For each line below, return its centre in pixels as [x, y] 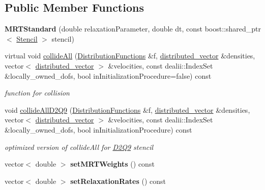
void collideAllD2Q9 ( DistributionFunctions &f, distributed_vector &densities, [127, 109]
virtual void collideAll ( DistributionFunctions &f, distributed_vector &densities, [130, 56]
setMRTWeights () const [112, 164]
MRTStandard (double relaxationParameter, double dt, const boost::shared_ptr [133, 29]
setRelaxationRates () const [118, 181]
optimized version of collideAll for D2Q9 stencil [79, 147]
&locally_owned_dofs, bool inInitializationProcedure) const [98, 129]
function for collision [37, 93]
